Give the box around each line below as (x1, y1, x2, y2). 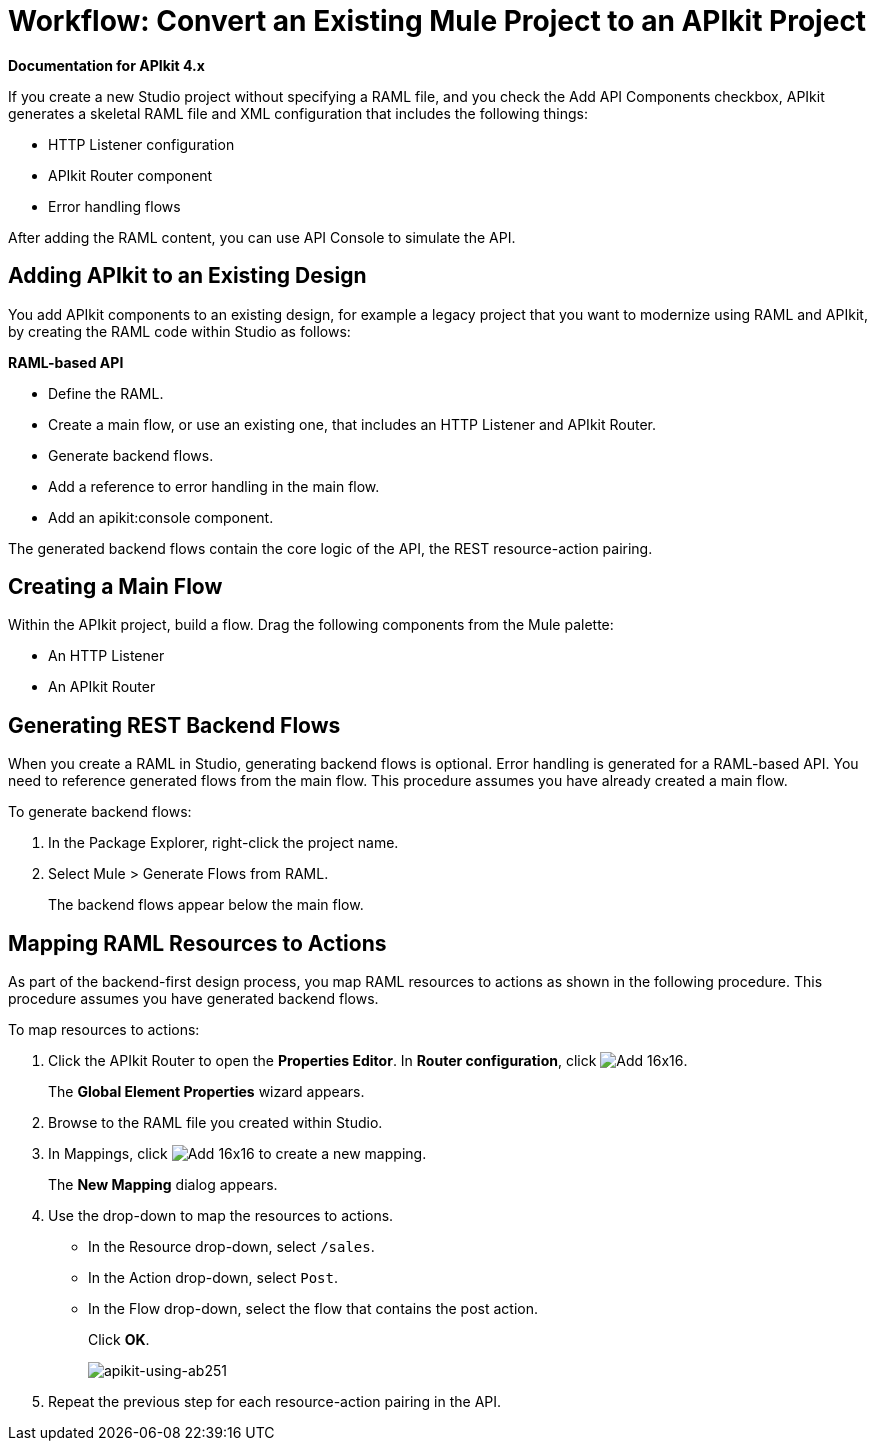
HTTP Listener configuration (48, 135, 235, 153)
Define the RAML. (48, 384, 164, 402)
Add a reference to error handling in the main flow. (48, 477, 380, 495)
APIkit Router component (48, 166, 213, 184)
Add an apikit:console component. (48, 508, 274, 526)
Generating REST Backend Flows (8, 712, 341, 738)
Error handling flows (48, 197, 181, 215)
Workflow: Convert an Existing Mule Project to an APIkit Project (8, 4, 867, 38)
